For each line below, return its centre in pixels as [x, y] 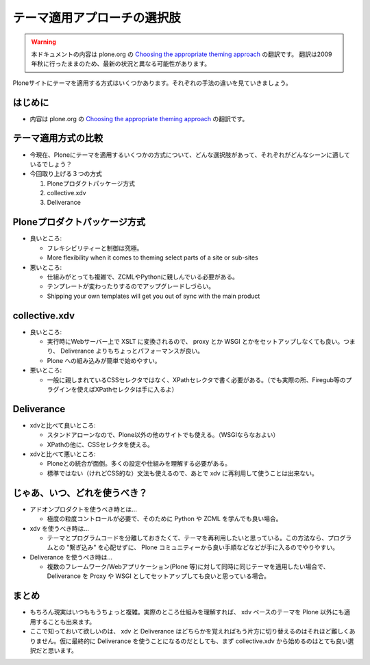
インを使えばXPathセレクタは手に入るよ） [118, 389]
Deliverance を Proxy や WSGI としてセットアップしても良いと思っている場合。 [159, 576]
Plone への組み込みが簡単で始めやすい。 [104, 360]
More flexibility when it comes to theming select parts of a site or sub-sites [152, 258]
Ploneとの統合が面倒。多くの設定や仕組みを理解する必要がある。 [139, 464]
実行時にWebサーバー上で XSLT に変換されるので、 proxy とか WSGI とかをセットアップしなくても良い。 [195, 342]
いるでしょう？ [51, 164]
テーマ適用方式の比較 [58, 138]
